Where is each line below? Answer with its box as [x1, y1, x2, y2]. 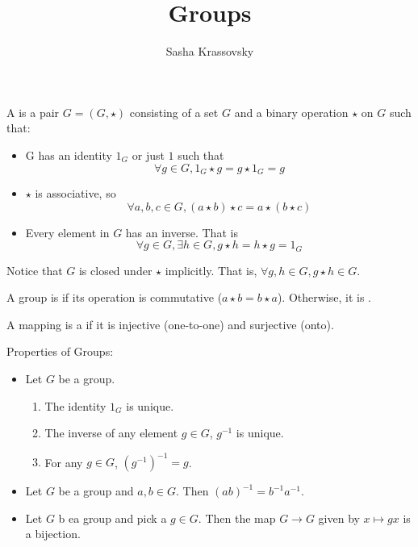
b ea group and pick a [58, 509, 167, 526]
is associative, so [35, 184, 116, 201]
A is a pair [6, 103, 60, 120]
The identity [44, 397, 107, 414]
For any [44, 453, 83, 470]
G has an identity [25, 146, 112, 163]
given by [318, 509, 360, 526]
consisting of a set [129, 103, 219, 120]
